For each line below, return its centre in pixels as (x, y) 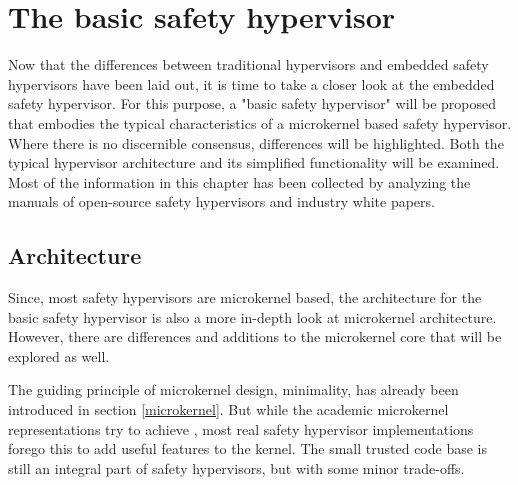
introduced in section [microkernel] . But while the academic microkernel (228, 409)
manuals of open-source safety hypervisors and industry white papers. (221, 201)
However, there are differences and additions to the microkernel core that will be (255, 336)
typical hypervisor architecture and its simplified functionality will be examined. (254, 162)
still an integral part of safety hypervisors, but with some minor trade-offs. (236, 467)
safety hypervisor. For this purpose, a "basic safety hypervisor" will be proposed (252, 103)
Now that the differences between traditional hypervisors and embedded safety (248, 64)
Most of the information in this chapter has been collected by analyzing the (239, 181)
